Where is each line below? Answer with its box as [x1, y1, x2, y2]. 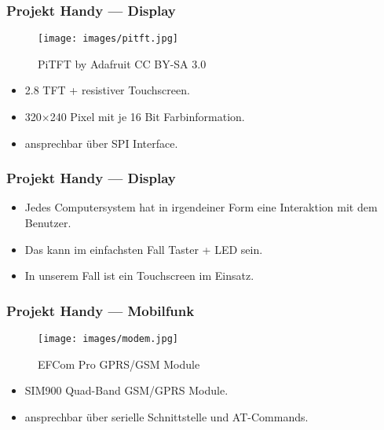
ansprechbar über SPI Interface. [24, 134, 178, 151]
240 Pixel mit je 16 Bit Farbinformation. [49, 108, 245, 125]
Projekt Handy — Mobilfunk [6, 300, 195, 320]
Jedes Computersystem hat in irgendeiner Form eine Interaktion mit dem [24, 199, 378, 215]
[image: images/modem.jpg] [38, 333, 178, 345]
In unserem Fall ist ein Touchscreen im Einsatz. [24, 267, 254, 284]
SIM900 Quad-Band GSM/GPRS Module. [24, 382, 229, 399]
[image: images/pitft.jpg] [38, 33, 178, 45]
